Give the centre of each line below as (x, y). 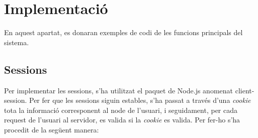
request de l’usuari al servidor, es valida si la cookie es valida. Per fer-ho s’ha (122, 120)
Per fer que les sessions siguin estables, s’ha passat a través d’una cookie (140, 100)
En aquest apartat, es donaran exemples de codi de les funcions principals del (123, 32)
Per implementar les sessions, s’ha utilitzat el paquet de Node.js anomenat (118, 90)
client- (245, 90)
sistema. (17, 42)
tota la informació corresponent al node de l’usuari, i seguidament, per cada (121, 110)
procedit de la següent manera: (52, 129)
